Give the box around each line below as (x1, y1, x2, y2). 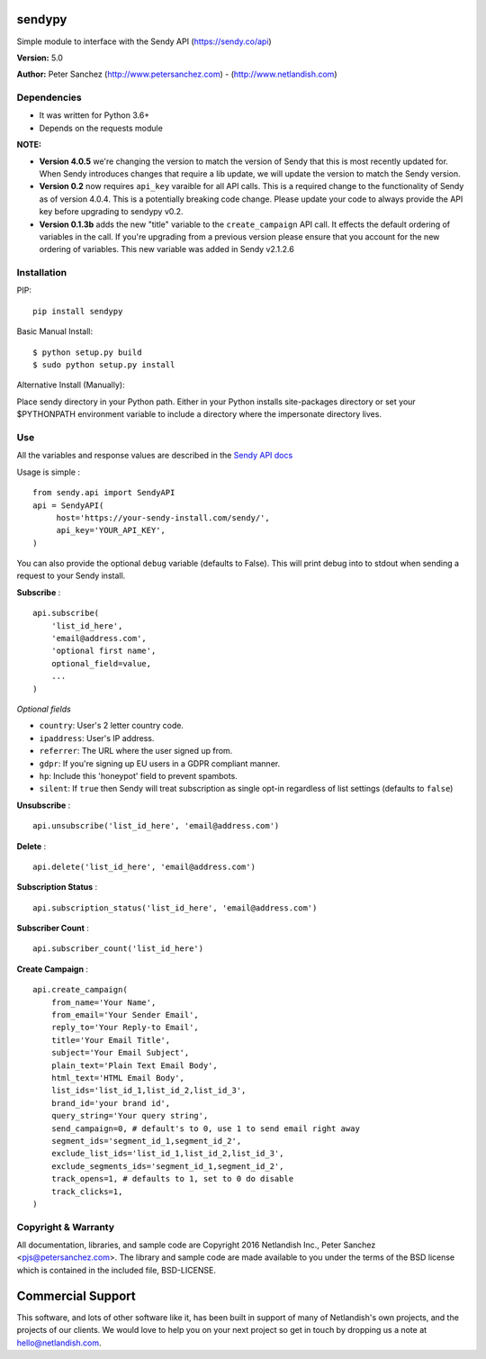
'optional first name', (50, 646, 157, 657)
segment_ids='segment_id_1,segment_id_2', (50, 1136, 242, 1146)
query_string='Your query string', (50, 1110, 209, 1121)
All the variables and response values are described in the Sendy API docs (16, 450, 293, 461)
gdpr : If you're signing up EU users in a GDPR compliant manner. (39, 757, 281, 769)
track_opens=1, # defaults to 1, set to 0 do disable (50, 1173, 294, 1184)
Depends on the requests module (39, 122, 164, 133)
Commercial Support (16, 1288, 137, 1303)
